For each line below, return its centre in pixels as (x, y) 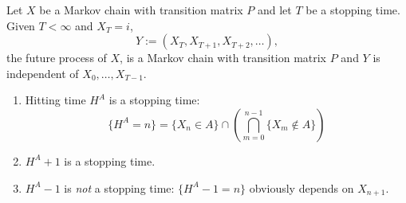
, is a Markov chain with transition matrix (223, 58)
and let (274, 10)
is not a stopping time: (119, 187)
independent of (43, 73)
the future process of (57, 58)
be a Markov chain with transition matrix (141, 10)
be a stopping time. (353, 10)
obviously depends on (302, 187)
